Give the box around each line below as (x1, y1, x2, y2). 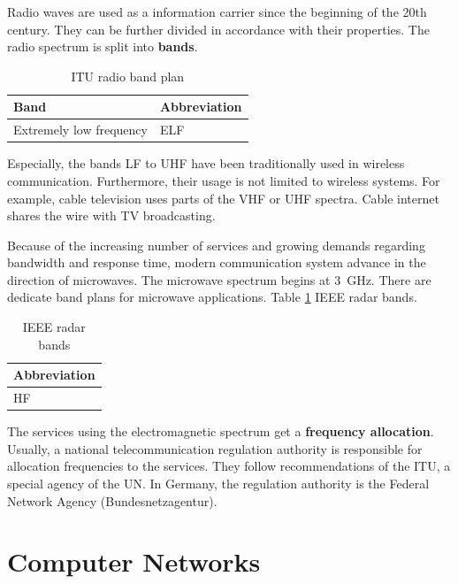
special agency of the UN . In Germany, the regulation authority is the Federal (7, 473, 430, 492)
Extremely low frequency (13, 120, 148, 139)
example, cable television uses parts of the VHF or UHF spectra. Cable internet (7, 188, 439, 207)
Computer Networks (7, 543, 261, 580)
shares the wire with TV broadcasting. (7, 206, 216, 225)
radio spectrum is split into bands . (7, 37, 198, 56)
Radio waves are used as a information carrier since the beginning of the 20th (7, 3, 427, 20)
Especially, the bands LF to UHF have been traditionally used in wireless (7, 154, 405, 173)
